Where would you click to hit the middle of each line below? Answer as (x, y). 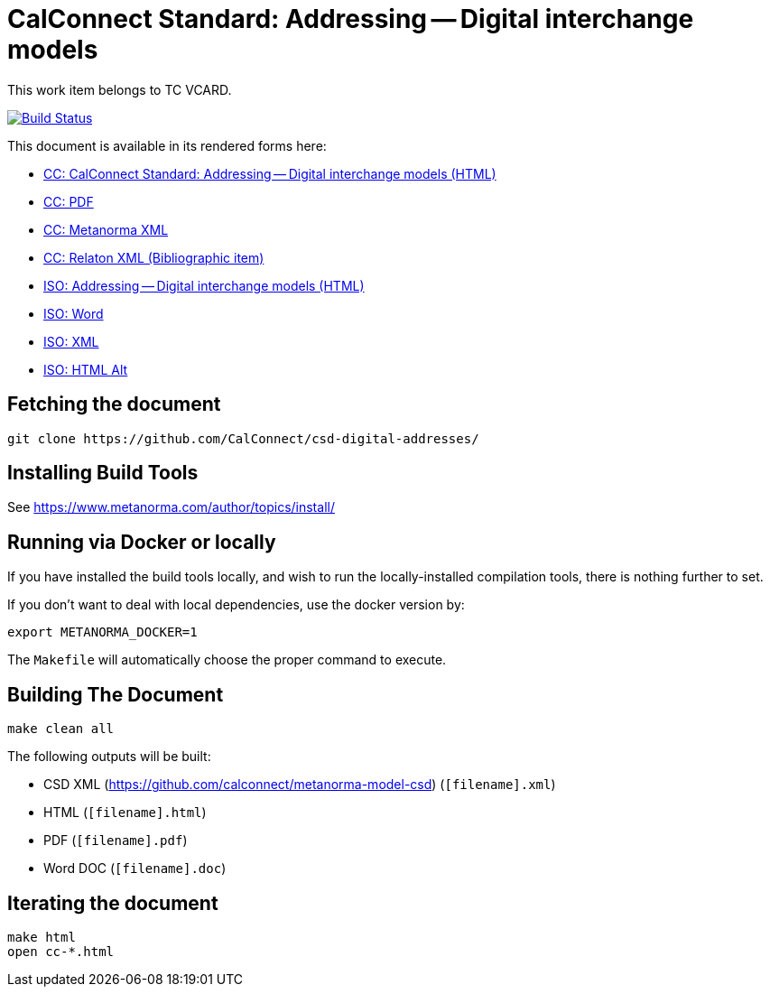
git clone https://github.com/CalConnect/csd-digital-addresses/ (243, 438)
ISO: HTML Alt (86, 369)
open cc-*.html (61, 951)
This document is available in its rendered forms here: (167, 145)
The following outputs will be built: (109, 757)
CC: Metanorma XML (106, 229)
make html (42, 937)
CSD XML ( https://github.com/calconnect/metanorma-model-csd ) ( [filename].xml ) (300, 785)
